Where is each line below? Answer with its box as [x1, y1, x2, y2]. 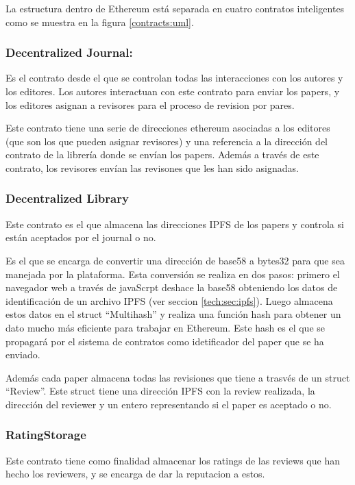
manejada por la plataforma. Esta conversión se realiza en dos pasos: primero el [5, 266, 340, 281]
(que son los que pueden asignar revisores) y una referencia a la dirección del [5, 134, 328, 148]
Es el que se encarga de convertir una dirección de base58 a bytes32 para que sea [5, 253, 345, 267]
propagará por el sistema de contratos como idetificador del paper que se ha [5, 334, 324, 348]
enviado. [5, 347, 40, 362]
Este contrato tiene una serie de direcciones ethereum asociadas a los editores [5, 121, 330, 135]
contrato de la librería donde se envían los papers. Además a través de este [5, 147, 319, 162]
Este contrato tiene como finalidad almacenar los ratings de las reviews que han [5, 453, 340, 467]
